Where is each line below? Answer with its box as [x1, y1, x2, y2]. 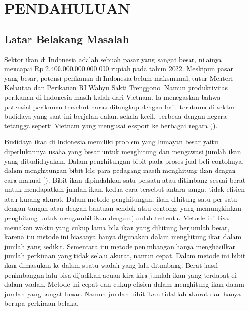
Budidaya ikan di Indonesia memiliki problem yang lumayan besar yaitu [4, 137, 218, 147]
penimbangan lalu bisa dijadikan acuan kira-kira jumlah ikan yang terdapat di [4, 269, 237, 280]
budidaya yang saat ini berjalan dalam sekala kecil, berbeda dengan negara [4, 111, 227, 121]
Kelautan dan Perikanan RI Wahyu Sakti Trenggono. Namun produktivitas [4, 82, 228, 93]
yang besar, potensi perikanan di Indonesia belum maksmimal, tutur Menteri [4, 73, 233, 83]
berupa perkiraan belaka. [4, 298, 79, 308]
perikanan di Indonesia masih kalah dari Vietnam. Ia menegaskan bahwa [4, 92, 220, 102]
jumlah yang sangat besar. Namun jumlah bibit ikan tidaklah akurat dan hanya [4, 288, 241, 298]
